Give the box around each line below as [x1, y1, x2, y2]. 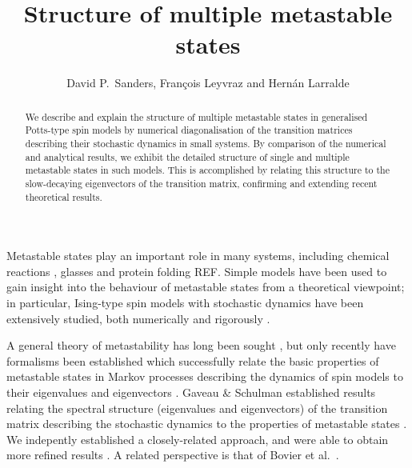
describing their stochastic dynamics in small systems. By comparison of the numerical [25, 137, 386, 150]
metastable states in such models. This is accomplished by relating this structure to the [25, 163, 390, 177]
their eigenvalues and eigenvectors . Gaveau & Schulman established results [6, 384, 376, 401]
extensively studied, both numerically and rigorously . [6, 310, 270, 326]
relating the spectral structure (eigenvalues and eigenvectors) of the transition [6, 399, 388, 416]
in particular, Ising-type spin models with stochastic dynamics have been [6, 294, 364, 311]
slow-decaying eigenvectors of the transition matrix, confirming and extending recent [25, 176, 378, 190]
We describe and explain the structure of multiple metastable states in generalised [25, 110, 368, 123]
